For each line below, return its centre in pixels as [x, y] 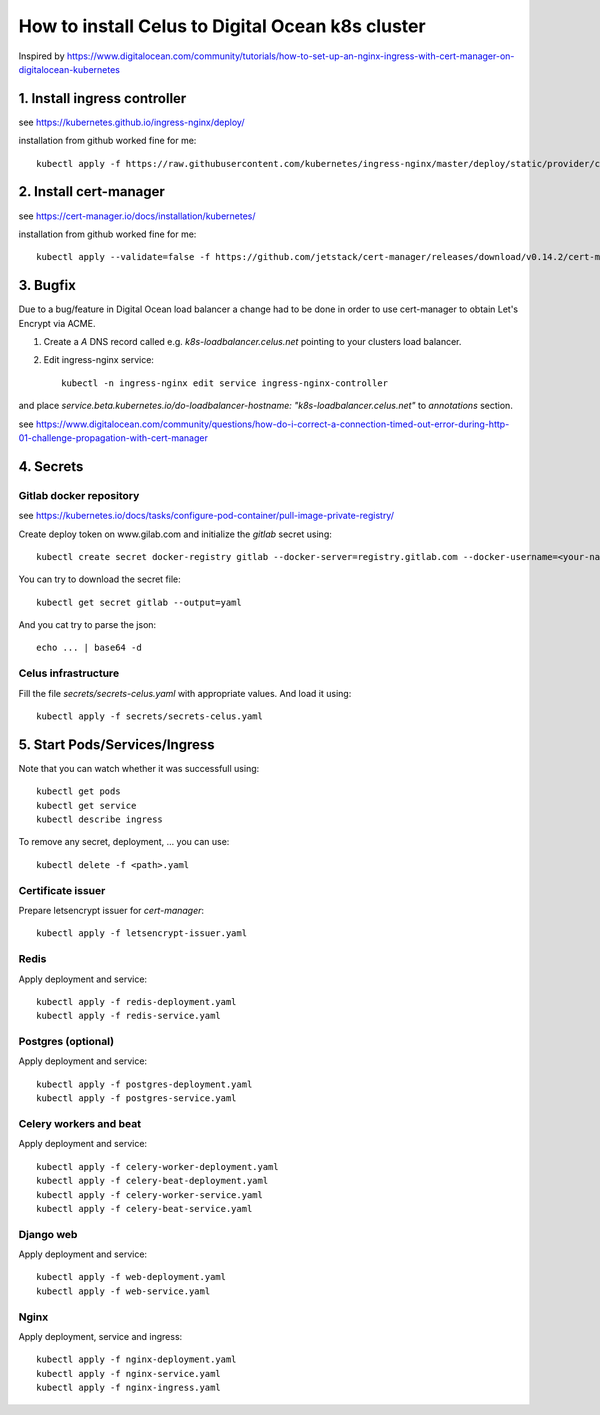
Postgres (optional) [66, 1042]
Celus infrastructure [69, 673]
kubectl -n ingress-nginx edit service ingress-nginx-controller [225, 383]
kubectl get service [86, 805]
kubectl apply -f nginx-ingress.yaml [129, 1388]
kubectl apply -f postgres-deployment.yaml [144, 1084]
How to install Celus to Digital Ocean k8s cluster [222, 26]
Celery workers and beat [80, 1123]
